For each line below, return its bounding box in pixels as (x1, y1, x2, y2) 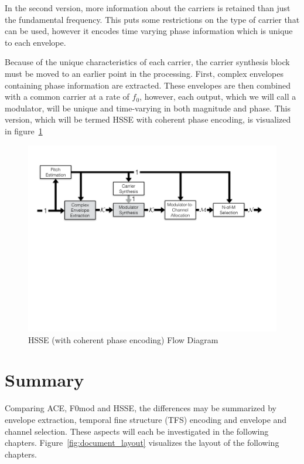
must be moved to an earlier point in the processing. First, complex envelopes (5, 67, 283, 79)
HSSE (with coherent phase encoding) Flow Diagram (28, 333, 218, 346)
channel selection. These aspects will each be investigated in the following (5, 425, 269, 437)
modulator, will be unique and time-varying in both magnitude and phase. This (5, 101, 291, 114)
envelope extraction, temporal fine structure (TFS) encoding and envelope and (5, 414, 287, 426)
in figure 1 (5, 124, 43, 137)
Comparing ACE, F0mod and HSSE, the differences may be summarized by (5, 402, 277, 414)
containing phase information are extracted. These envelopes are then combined (5, 79, 291, 91)
